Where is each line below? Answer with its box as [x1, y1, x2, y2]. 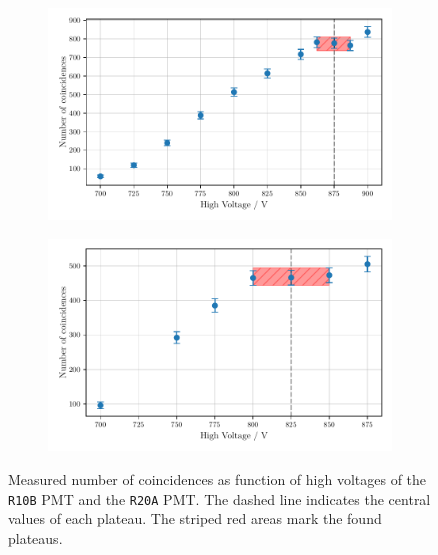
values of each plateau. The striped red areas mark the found [8, 508, 382, 529]
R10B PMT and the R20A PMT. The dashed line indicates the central [8, 488, 431, 509]
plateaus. [8, 527, 63, 548]
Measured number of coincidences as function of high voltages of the [8, 469, 427, 490]
